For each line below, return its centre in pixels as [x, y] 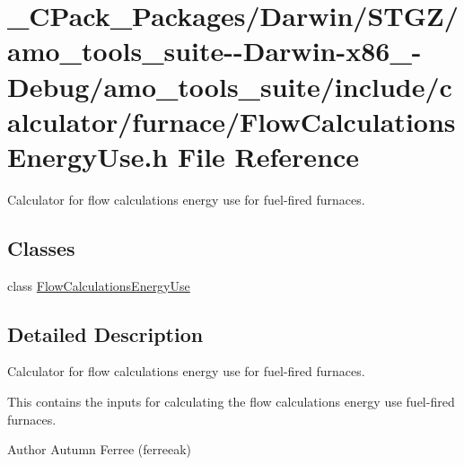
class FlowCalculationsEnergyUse [99, 285]
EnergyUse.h [88, 156]
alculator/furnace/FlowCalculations [232, 121]
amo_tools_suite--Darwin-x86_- [214, 51]
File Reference [268, 156]
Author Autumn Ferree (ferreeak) [99, 449]
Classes [41, 247]
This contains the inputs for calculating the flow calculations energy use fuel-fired [231, 402]
